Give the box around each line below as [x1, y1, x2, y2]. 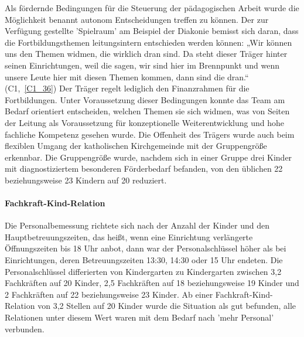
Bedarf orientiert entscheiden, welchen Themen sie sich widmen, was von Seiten [5, 105, 290, 117]
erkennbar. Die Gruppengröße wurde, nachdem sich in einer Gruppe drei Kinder [5, 151, 292, 163]
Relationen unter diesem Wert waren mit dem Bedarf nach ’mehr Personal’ [5, 311, 274, 324]
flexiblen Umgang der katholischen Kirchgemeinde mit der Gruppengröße [5, 139, 267, 152]
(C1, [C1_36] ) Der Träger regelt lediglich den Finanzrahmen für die [5, 82, 250, 94]
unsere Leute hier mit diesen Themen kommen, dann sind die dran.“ [5, 70, 249, 83]
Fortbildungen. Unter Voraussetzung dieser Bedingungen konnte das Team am [5, 93, 285, 105]
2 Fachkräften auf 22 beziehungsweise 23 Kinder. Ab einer [5, 288, 213, 300]
